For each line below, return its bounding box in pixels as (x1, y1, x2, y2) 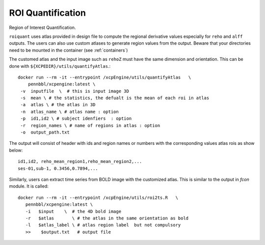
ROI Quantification (9, 7, 86, 18)
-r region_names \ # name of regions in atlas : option (20, 123, 160, 128)
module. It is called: (9, 183, 49, 189)
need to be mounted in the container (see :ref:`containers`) (9, 47, 128, 53)
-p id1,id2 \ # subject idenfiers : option (20, 116, 132, 121)
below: (9, 147, 23, 153)
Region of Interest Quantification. (9, 25, 76, 30)
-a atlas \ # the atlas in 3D (20, 102, 96, 108)
